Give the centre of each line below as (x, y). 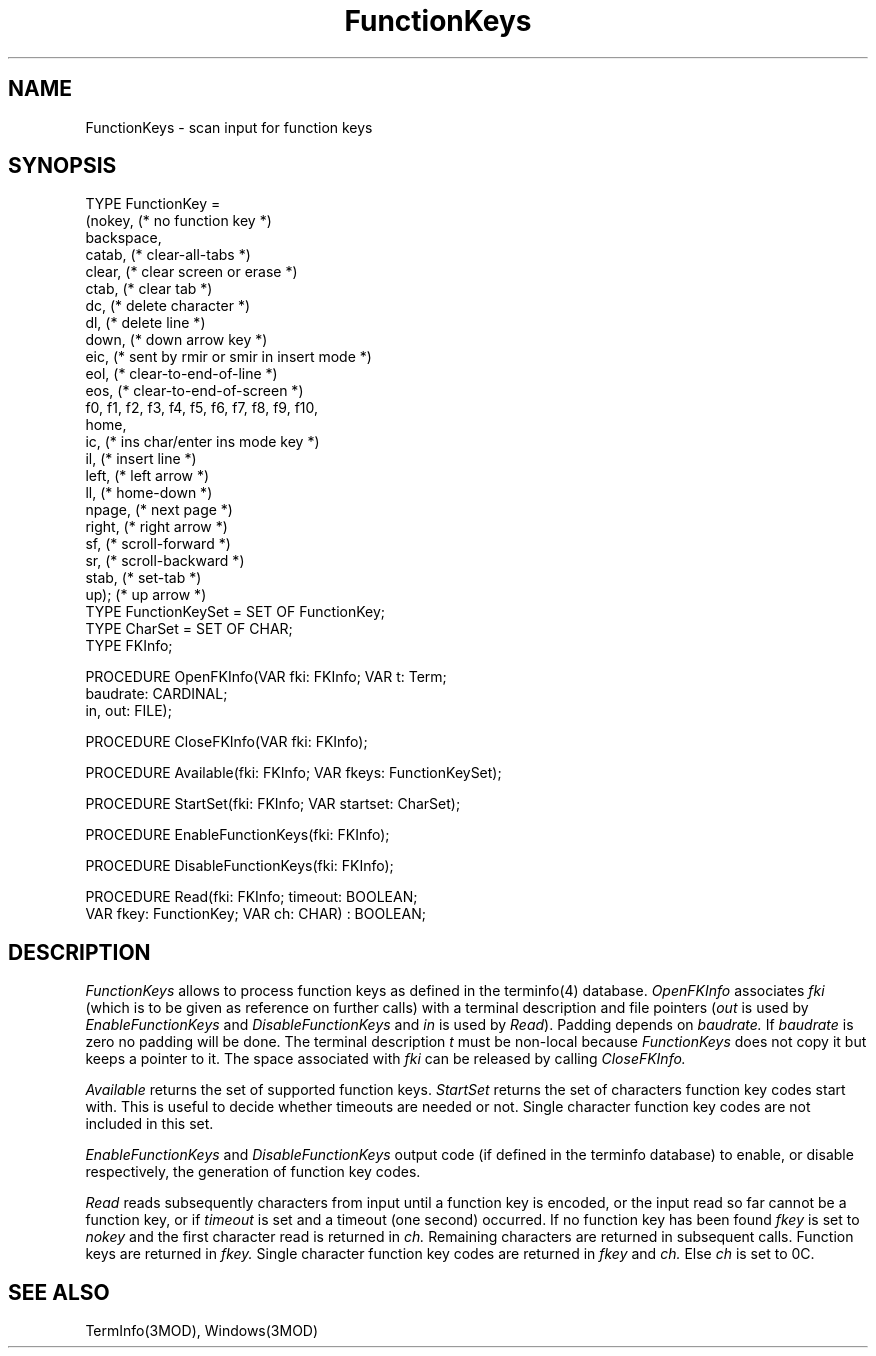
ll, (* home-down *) (149, 493)
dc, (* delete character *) (168, 306)
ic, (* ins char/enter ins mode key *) (202, 442)
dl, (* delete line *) (145, 323)
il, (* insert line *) (141, 459)
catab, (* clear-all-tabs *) (168, 255)
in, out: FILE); (128, 711)
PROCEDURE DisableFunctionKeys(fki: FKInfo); (239, 866)
